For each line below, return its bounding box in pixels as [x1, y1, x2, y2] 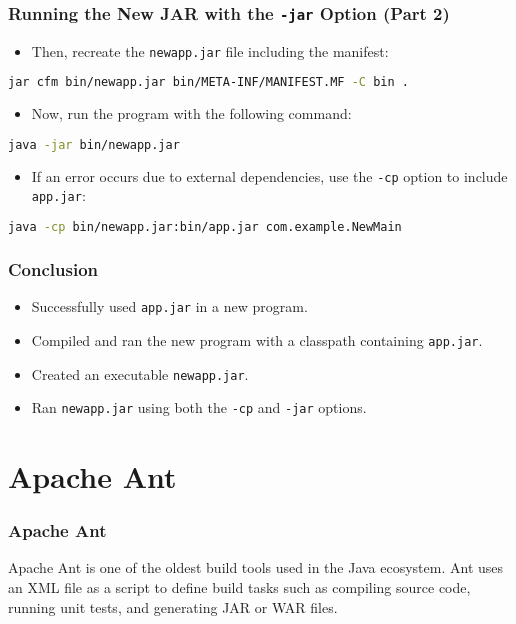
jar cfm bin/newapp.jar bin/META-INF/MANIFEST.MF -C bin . [8, 75, 409, 90]
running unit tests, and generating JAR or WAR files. [8, 596, 338, 617]
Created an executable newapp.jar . [31, 363, 249, 384]
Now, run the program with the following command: [31, 103, 352, 124]
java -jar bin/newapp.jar [8, 137, 180, 152]
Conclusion [8, 256, 98, 281]
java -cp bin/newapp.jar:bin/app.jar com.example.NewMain [8, 220, 402, 235]
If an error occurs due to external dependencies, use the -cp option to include [31, 165, 508, 186]
